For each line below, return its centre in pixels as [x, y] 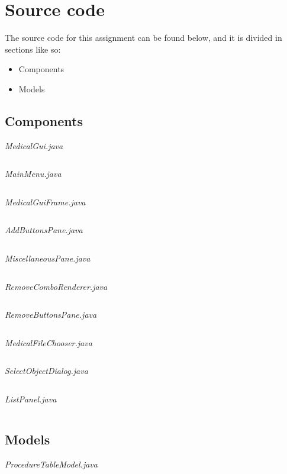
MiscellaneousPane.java [48, 258]
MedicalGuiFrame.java [45, 201]
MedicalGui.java [34, 145]
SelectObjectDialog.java [46, 371]
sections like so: [33, 49]
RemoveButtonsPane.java [51, 315]
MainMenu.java [33, 174]
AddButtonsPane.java [44, 230]
